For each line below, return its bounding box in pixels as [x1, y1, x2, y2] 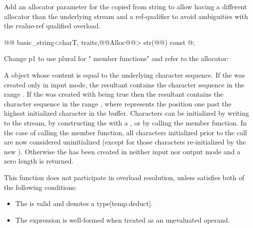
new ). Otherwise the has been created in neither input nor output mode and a [4, 146, 241, 156]
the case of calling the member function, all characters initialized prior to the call [4, 127, 247, 137]
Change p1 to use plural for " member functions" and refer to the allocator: [4, 53, 229, 63]
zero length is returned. [4, 156, 74, 166]
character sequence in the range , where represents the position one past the [4, 98, 232, 108]
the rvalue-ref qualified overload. [4, 21, 101, 31]
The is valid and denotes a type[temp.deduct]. [15, 198, 153, 208]
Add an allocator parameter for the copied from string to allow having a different [4, 1, 247, 11]
